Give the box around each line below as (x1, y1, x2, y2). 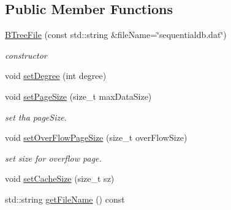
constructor (5, 48, 47, 61)
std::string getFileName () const (5, 192, 125, 205)
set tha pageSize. (5, 110, 67, 123)
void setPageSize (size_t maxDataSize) (5, 89, 152, 102)
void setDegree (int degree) (5, 69, 107, 82)
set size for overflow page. (5, 151, 102, 164)
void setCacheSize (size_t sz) (5, 172, 115, 185)
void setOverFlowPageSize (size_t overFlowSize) (5, 131, 187, 144)
